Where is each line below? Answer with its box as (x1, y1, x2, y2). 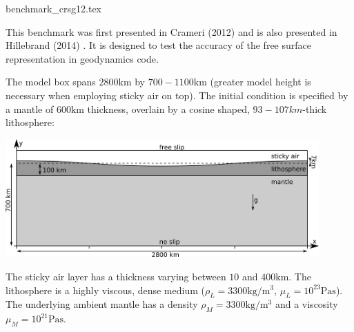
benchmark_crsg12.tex (6, 1, 101, 15)
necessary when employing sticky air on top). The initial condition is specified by (6, 87, 348, 102)
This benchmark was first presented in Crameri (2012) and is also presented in (6, 24, 337, 39)
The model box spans (6, 74, 96, 89)
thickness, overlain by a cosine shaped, (87, 101, 250, 116)
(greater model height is (210, 74, 311, 89)
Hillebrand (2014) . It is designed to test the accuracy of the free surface (6, 38, 311, 52)
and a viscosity (275, 297, 338, 311)
